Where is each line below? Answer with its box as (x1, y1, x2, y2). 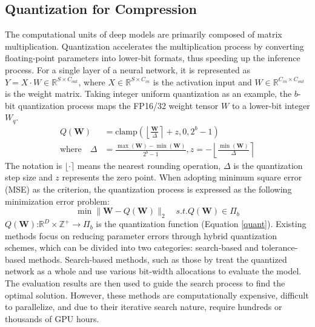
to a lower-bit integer (231, 99, 310, 111)
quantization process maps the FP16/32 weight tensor (18, 99, 219, 111)
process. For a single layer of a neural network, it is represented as (5, 63, 250, 76)
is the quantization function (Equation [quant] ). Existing (96, 217, 307, 230)
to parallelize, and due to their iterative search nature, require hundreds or (5, 300, 282, 313)
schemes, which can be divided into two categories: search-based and (5, 241, 259, 254)
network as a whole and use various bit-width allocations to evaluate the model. (5, 265, 302, 277)
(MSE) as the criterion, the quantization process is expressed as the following (5, 183, 292, 196)
